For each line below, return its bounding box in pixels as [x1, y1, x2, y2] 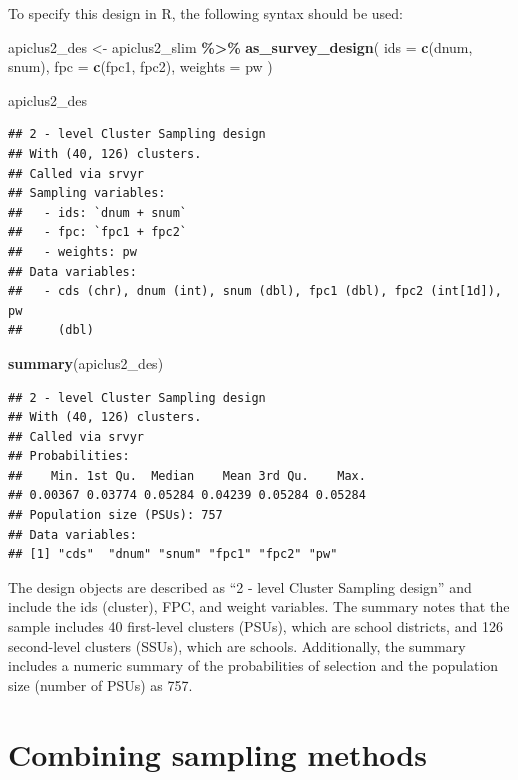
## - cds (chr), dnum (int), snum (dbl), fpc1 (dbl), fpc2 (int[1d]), [8, 284, 502, 299]
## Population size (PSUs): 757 [8, 508, 223, 523]
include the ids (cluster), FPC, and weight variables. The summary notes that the [8, 596, 510, 617]
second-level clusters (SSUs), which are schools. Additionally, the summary [8, 635, 466, 656]
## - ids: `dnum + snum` [8, 205, 187, 220]
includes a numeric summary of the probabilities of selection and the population [8, 655, 499, 676]
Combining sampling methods [8, 733, 427, 774]
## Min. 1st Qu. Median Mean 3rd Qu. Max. [8, 468, 366, 483]
